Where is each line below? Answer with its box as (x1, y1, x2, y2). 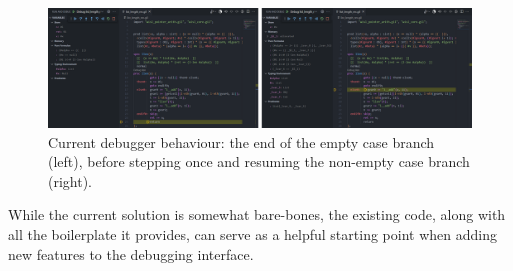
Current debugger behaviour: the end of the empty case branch (48, 131, 435, 152)
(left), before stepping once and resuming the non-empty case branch (48, 151, 470, 172)
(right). (48, 170, 93, 191)
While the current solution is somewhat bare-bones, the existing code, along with (8, 204, 506, 225)
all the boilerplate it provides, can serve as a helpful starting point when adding (8, 224, 497, 245)
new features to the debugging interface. (8, 243, 254, 264)
